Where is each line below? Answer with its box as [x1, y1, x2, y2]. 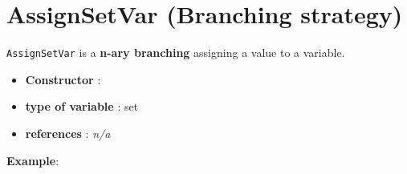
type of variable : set [25, 98, 139, 115]
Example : [6, 152, 59, 168]
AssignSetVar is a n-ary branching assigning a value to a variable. [6, 44, 345, 61]
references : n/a [25, 124, 111, 141]
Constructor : [25, 71, 101, 87]
